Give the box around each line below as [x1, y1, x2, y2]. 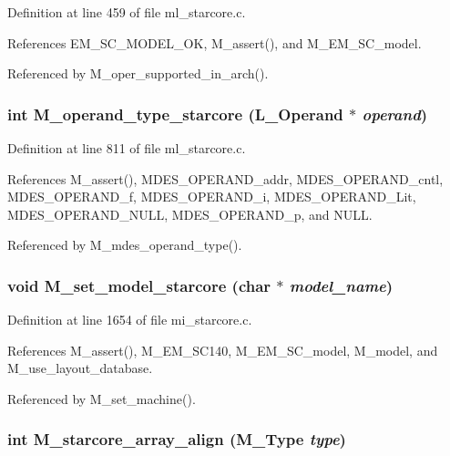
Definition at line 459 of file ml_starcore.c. [7, 3, 246, 21]
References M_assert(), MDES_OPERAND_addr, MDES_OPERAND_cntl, [7, 169, 444, 188]
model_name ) [289, 274, 394, 296]
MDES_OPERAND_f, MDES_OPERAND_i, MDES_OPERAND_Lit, [7, 187, 416, 206]
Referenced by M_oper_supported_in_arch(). [7, 64, 269, 83]
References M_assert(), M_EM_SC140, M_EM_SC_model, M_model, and [7, 340, 438, 359]
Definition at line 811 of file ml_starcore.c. [7, 139, 246, 157]
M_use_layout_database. [7, 358, 153, 378]
